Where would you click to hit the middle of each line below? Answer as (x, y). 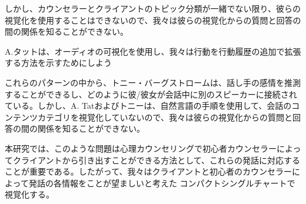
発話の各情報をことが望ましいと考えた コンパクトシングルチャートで (162, 183)
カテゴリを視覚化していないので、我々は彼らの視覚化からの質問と (165, 117)
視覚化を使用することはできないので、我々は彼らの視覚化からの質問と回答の (153, 20)
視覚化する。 (29, 194)
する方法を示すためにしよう (58, 63)
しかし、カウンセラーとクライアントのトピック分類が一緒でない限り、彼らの (153, 8)
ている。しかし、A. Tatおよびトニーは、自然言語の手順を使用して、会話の (148, 106)
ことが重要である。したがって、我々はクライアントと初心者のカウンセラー (148, 171)
